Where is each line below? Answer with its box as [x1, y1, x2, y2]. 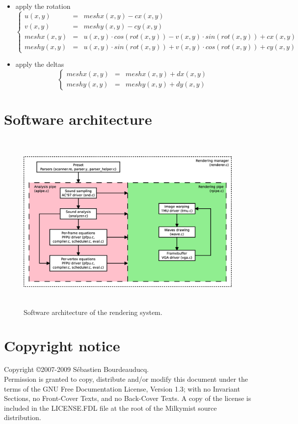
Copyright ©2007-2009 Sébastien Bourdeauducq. [4, 364, 149, 374]
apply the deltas [15, 59, 64, 69]
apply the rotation [15, 1, 71, 11]
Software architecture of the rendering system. [24, 307, 163, 317]
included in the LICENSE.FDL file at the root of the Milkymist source [4, 402, 217, 413]
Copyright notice [4, 336, 120, 356]
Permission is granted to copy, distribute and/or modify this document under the [4, 373, 248, 384]
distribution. [4, 412, 41, 423]
